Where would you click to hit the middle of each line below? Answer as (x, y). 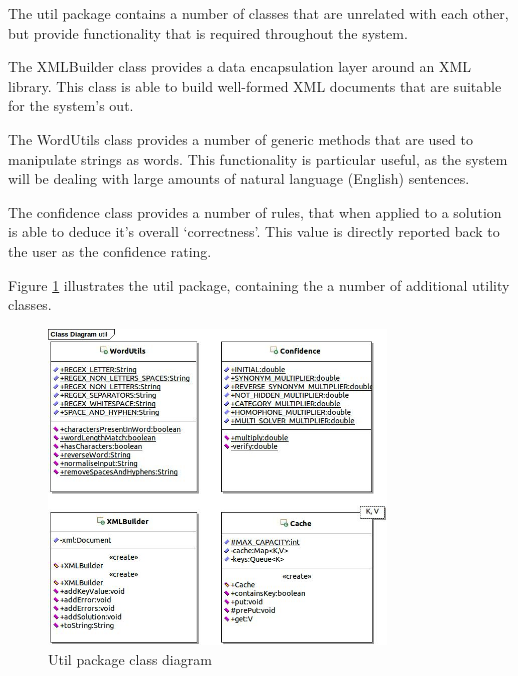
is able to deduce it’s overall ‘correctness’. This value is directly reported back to (254, 231)
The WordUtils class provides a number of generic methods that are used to (240, 138)
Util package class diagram (130, 658)
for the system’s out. (71, 105)
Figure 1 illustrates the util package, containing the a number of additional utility (259, 284)
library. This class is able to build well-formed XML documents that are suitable (255, 85)
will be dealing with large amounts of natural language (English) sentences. (239, 178)
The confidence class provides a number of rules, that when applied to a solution (255, 211)
